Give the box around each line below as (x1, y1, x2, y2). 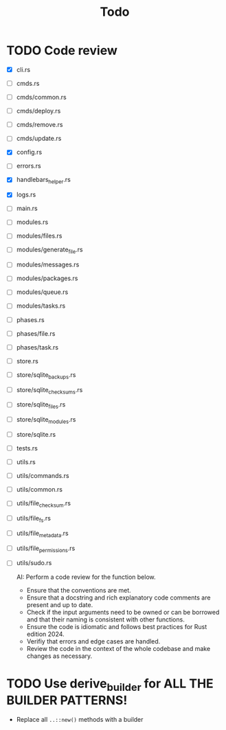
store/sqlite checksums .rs (16, 385, 83, 396)
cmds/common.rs (16, 93, 67, 102)
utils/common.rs (16, 486, 63, 494)
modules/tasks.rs (16, 301, 66, 310)
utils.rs (16, 458, 36, 466)
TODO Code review (6, 43, 118, 58)
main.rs (16, 204, 38, 213)
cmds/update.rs (16, 135, 62, 143)
